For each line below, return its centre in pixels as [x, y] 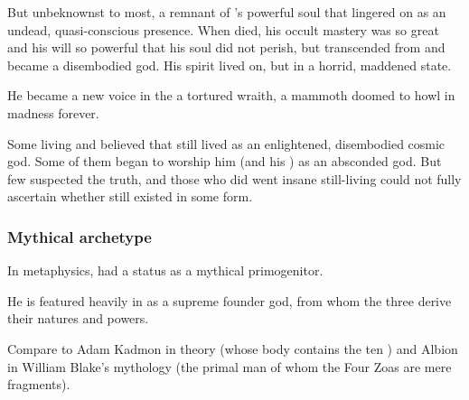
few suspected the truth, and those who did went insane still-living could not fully [234, 178]
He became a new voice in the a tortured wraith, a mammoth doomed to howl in [231, 95]
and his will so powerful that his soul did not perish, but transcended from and [226, 47]
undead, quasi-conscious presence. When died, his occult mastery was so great [223, 29]
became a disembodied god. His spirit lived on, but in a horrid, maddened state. [230, 65]
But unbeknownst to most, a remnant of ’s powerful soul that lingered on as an [227, 12]
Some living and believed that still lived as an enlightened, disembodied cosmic [226, 143]
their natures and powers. [78, 318]
